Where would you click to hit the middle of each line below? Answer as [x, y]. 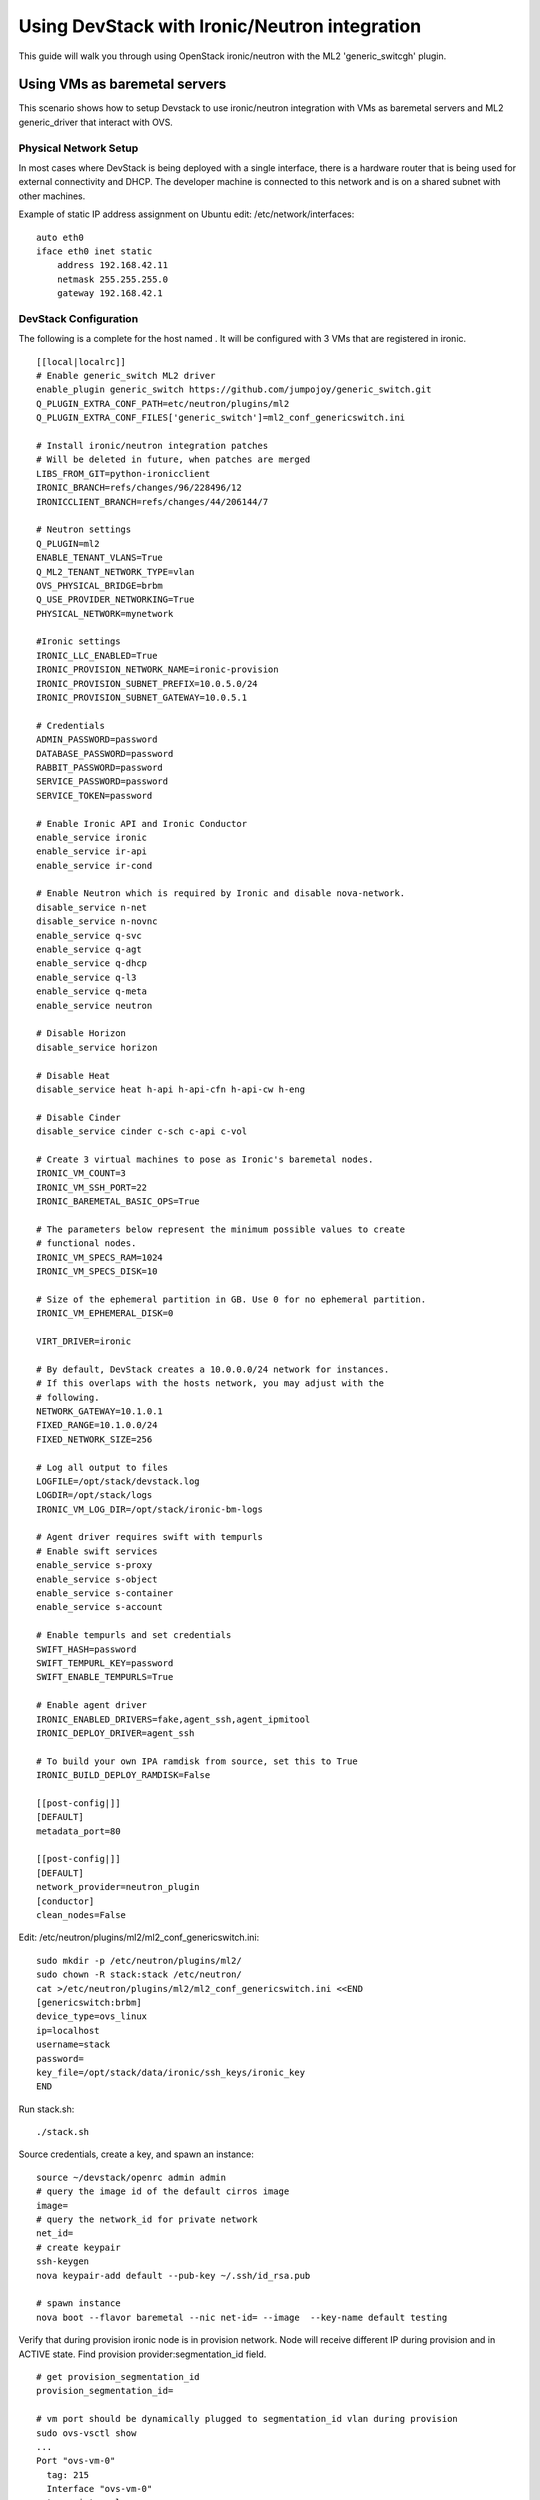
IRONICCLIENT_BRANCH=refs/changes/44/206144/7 [152, 501]
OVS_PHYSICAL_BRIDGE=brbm [100, 585]
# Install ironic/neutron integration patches [152, 445]
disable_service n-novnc [97, 921]
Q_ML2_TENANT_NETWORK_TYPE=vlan [115, 571]
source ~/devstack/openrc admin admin [131, 2177]
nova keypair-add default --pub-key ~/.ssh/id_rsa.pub [173, 2275]
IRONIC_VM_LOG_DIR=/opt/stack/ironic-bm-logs [150, 1509]
